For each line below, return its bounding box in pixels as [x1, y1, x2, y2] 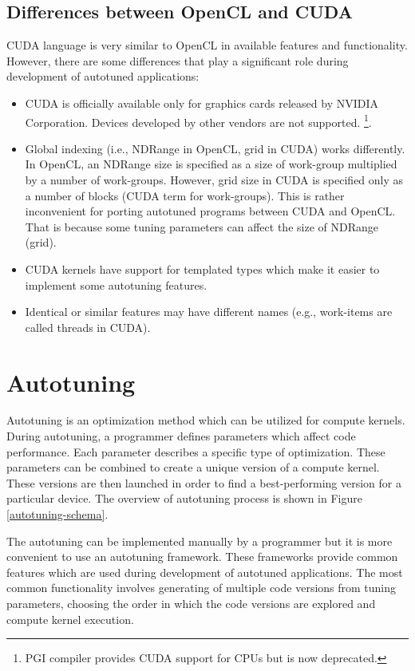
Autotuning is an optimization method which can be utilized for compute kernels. [6, 412, 405, 428]
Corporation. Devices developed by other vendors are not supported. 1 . [25, 111, 372, 130]
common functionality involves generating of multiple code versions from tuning [6, 579, 397, 596]
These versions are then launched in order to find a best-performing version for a [6, 474, 401, 491]
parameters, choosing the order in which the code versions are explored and [6, 595, 376, 612]
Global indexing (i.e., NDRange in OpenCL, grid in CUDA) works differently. [25, 140, 405, 156]
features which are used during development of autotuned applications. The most [6, 563, 403, 580]
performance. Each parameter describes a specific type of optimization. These [6, 443, 385, 460]
